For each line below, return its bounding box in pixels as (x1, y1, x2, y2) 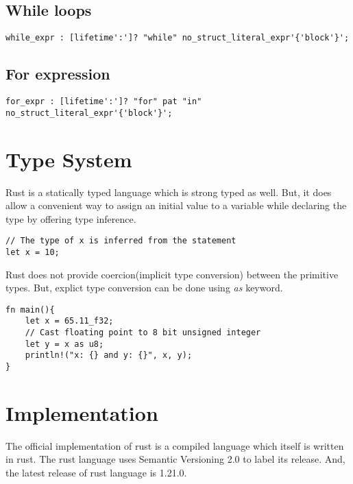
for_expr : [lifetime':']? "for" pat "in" (5, 97, 202, 107)
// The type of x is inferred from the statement (5, 236, 236, 246)
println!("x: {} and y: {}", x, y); (25, 350, 193, 361)
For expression (5, 63, 110, 84)
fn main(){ (5, 304, 55, 315)
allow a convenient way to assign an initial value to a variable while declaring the (5, 198, 347, 213)
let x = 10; (5, 247, 60, 257)
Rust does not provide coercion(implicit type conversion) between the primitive (5, 267, 339, 281)
